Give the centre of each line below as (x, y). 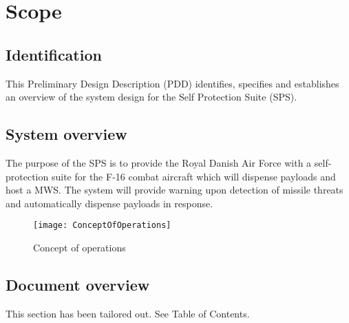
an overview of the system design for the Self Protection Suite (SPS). (151, 97)
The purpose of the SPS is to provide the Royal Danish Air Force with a (159, 162)
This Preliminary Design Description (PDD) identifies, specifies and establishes (172, 83)
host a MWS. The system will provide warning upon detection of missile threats (174, 190)
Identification (54, 54)
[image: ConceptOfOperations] (102, 226)
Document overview (78, 284)
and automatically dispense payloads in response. (109, 203)
